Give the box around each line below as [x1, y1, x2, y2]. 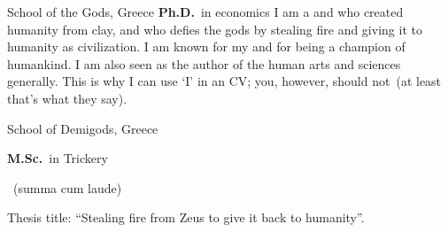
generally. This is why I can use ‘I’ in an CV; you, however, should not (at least [7, 72, 442, 90]
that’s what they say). [7, 89, 127, 107]
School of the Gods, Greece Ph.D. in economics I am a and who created [7, 3, 404, 20]
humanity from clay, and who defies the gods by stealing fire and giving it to [7, 19, 422, 38]
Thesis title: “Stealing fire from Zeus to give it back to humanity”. [7, 208, 365, 227]
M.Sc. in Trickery [7, 149, 108, 167]
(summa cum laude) [12, 178, 122, 197]
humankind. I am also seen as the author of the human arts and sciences [7, 54, 401, 73]
